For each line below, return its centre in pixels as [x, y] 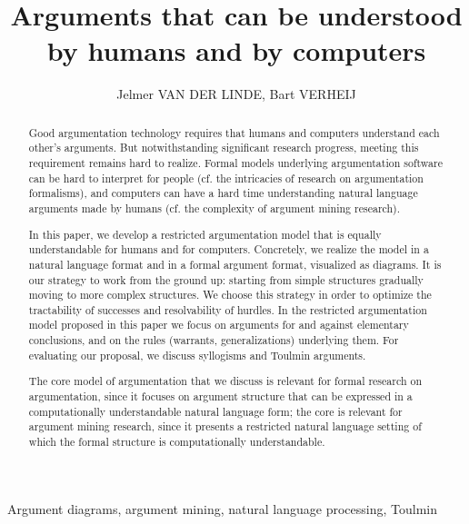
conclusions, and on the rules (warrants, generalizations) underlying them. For [214, 340]
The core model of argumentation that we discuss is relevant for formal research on [225, 381]
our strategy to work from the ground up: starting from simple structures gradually [226, 279]
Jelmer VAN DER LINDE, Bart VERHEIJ [236, 94]
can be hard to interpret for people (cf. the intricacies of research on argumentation [226, 178]
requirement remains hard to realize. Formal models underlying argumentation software [235, 163]
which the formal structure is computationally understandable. [177, 441]
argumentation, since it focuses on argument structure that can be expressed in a [220, 395]
